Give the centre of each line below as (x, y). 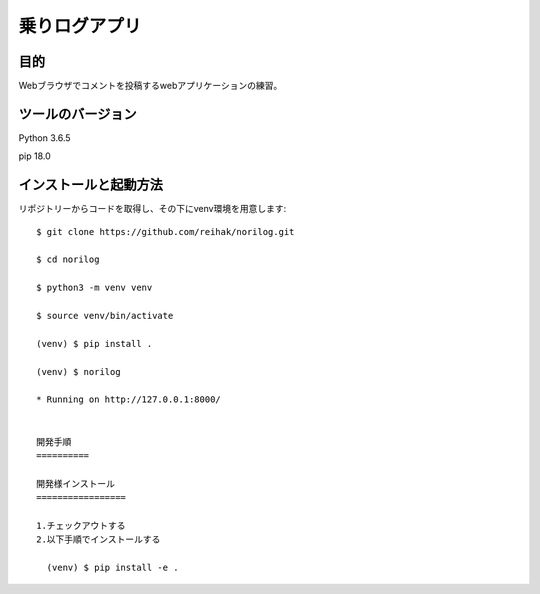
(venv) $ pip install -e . (112, 568)
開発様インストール (75, 483)
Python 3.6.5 (44, 137)
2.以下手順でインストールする (98, 539)
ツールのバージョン (77, 113)
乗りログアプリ (80, 26)
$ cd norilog (68, 259)
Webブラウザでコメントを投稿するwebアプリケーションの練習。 (150, 86)
